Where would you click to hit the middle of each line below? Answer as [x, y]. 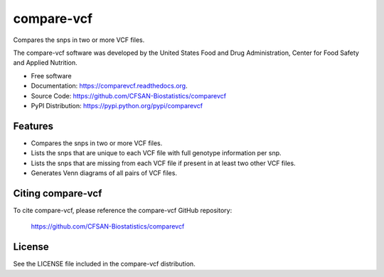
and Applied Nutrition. [45, 63]
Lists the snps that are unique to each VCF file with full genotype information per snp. [156, 153]
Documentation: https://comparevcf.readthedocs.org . [109, 86]
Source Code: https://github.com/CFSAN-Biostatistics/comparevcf [129, 95]
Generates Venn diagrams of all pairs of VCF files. [104, 173]
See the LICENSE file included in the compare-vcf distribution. [104, 264]
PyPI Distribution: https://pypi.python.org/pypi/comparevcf [117, 105]
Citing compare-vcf [58, 193]
